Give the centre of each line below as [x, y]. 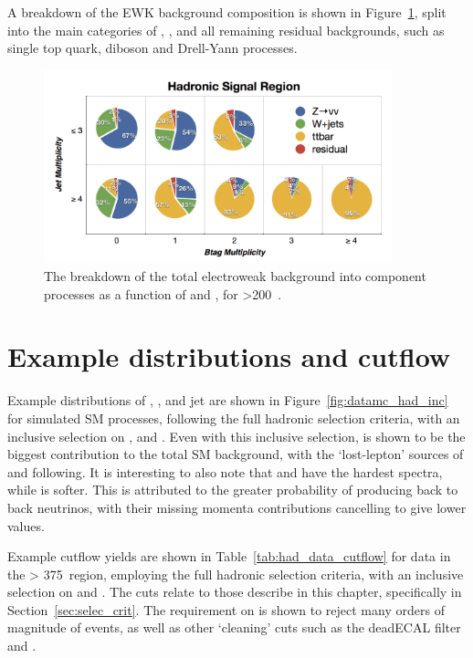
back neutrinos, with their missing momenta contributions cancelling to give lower [237, 507]
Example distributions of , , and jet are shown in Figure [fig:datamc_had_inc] [228, 400]
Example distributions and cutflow [229, 356]
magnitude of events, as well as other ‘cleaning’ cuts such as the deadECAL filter [234, 627]
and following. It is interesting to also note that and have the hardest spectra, [225, 471]
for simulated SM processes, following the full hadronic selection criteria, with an [234, 418]
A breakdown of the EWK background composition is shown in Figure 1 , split [227, 12]
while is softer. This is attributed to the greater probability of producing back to [233, 490]
